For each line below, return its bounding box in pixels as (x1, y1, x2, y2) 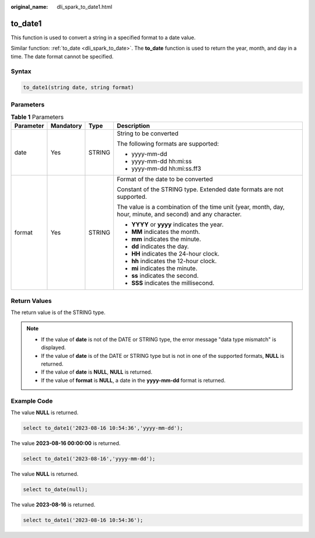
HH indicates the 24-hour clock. (131, 250, 220, 258)
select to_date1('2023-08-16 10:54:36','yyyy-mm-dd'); (23, 425, 183, 431)
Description (117, 122, 150, 130)
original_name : (10, 4, 48, 10)
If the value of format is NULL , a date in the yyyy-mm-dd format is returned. (41, 377, 226, 384)
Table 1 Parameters (10, 113, 64, 121)
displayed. (41, 344, 66, 351)
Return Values (10, 296, 52, 305)
